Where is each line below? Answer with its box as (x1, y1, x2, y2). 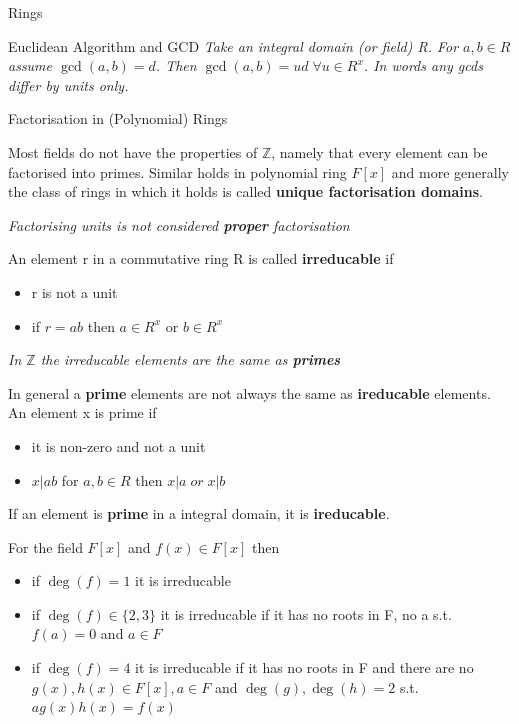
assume (8, 55, 53, 76)
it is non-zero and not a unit (31, 435, 206, 456)
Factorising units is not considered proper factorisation (8, 214, 350, 235)
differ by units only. (8, 74, 129, 95)
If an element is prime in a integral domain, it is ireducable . (8, 503, 390, 524)
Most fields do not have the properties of (8, 141, 258, 162)
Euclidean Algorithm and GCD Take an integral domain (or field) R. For (8, 35, 459, 56)
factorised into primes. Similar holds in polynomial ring (8, 161, 347, 182)
